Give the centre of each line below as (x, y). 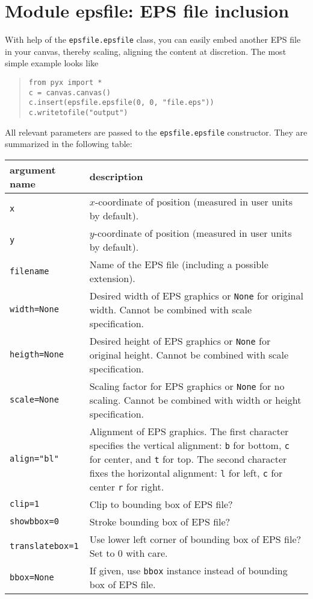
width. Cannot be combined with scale (171, 309)
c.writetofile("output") (78, 112)
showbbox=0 (34, 522)
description (116, 177)
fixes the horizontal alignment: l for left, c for (186, 472)
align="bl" (34, 459)
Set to (102, 553)
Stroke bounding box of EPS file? (160, 521)
